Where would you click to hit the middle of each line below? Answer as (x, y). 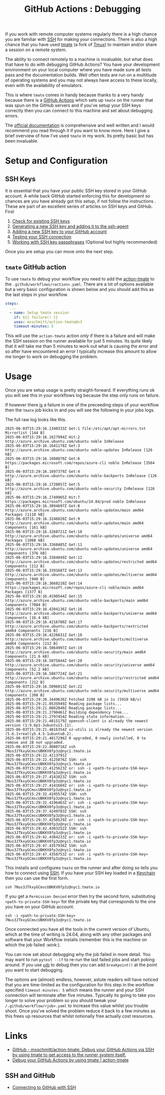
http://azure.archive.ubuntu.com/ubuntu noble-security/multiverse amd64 (82, 691)
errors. (12, 116)
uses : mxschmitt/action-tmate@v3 (48, 322)
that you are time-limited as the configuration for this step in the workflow (80, 985)
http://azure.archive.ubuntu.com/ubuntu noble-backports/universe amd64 (81, 614)
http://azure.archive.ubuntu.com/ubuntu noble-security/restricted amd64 (82, 678)
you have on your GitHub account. (40, 907)
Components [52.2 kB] (27, 669)
